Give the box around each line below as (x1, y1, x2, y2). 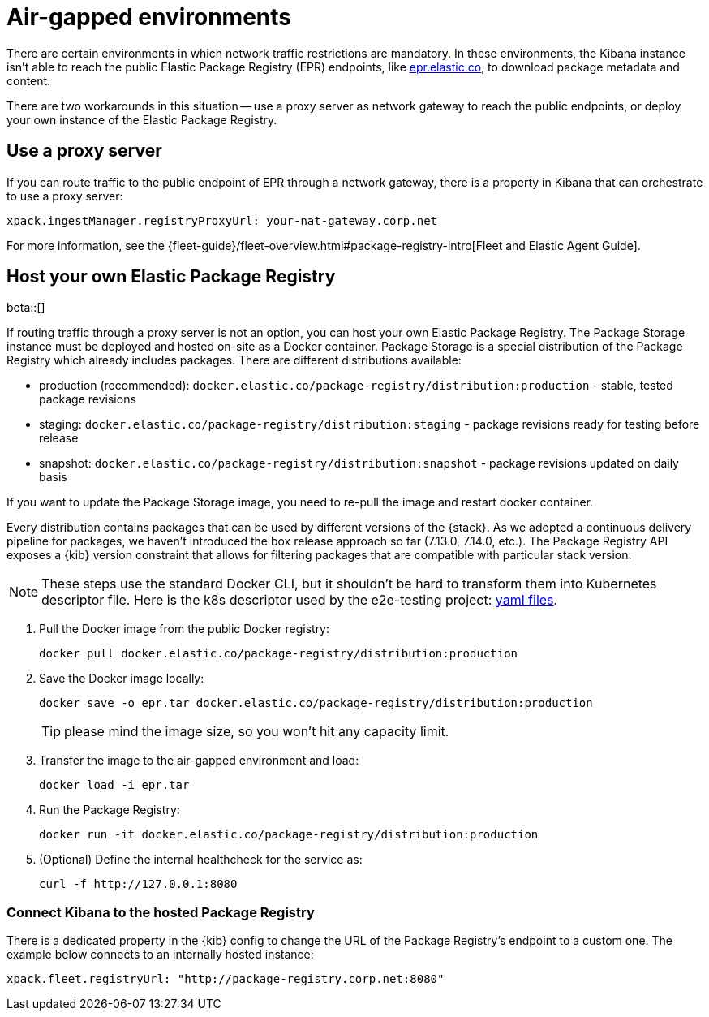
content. (6, 73, 51, 88)
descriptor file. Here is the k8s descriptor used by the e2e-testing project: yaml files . (41, 592, 558, 609)
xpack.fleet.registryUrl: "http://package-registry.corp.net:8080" (6, 972, 445, 986)
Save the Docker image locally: (39, 671, 204, 686)
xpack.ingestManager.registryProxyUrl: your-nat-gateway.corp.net (6, 213, 438, 227)
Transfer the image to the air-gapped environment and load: (39, 753, 359, 768)
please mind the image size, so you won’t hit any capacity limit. (64, 723, 449, 740)
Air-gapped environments (6, 3, 291, 31)
